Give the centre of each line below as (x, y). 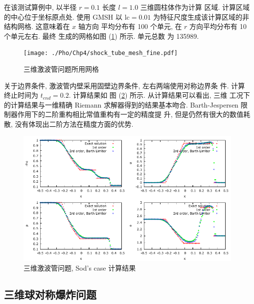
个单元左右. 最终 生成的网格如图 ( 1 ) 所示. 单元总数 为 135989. (102, 36)
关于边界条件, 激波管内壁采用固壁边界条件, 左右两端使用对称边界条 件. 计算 (125, 85)
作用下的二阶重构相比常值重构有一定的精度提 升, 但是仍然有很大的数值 (130, 114)
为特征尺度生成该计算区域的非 (201, 16)
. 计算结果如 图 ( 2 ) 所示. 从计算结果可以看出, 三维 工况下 (159, 95)
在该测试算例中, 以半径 (40, 7)
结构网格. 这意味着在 (37, 26)
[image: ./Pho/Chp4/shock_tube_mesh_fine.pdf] (101, 53)
